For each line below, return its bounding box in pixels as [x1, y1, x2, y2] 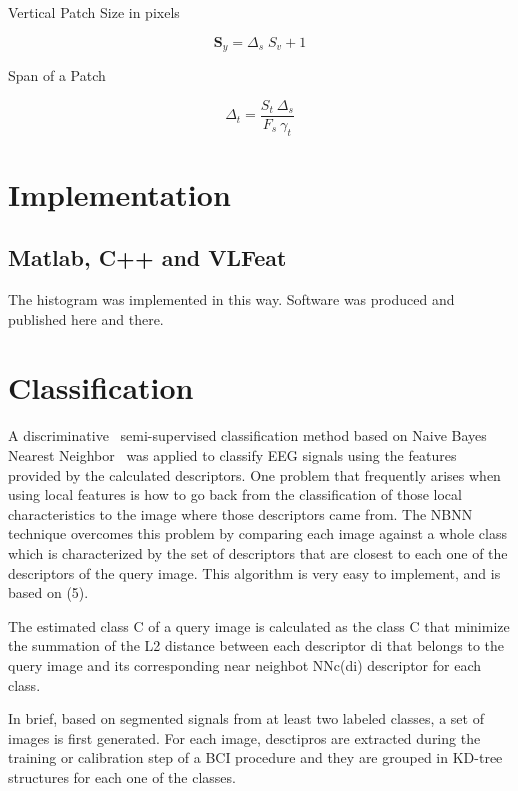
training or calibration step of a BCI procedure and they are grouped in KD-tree [8, 747, 503, 768]
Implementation [8, 173, 231, 214]
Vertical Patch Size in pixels [8, 2, 180, 22]
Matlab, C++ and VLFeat [8, 242, 287, 273]
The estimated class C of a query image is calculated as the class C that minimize [8, 615, 510, 636]
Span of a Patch [8, 65, 106, 86]
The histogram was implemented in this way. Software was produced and [8, 289, 455, 310]
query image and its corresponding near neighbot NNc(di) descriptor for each [8, 654, 482, 675]
